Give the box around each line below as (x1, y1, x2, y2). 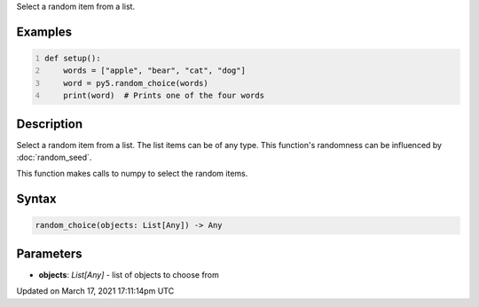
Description (16, 116, 83, 131)
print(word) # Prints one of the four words (63, 91, 265, 101)
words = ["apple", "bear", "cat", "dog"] (63, 66, 246, 75)
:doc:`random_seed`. (16, 152, 92, 163)
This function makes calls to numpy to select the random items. (16, 169, 248, 179)
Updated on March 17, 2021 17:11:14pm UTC (16, 286, 175, 296)
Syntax (16, 192, 57, 207)
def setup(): (44, 53, 101, 63)
